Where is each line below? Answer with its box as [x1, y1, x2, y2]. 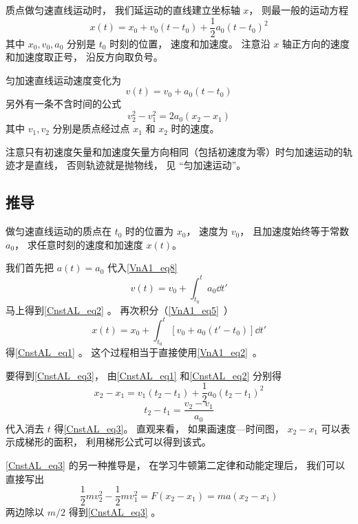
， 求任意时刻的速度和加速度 [14, 237, 143, 251]
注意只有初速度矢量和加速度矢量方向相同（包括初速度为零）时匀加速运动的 [6, 144, 343, 158]
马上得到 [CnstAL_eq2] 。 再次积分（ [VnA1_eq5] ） [6, 302, 233, 317]
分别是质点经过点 [52, 121, 130, 136]
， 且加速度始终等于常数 [240, 224, 349, 238]
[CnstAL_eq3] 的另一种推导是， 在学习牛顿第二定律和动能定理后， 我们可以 [6, 457, 345, 472]
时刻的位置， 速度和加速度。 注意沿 [109, 36, 271, 50]
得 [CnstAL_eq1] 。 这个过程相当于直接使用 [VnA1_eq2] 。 [6, 345, 262, 359]
